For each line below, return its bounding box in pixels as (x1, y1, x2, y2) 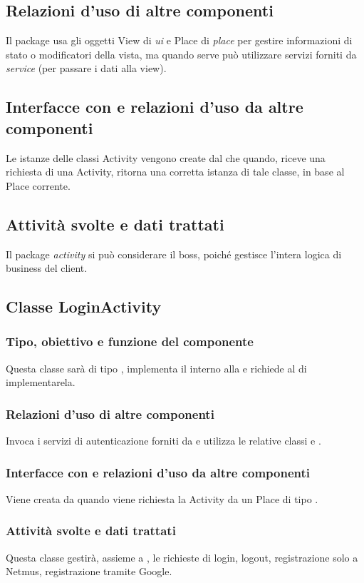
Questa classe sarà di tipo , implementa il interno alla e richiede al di (6, 360, 307, 375)
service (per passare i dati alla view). (6, 61, 167, 76)
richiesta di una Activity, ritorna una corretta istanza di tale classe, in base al (6, 164, 345, 179)
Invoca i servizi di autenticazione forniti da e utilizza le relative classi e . (6, 433, 321, 448)
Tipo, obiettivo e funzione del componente (6, 333, 254, 350)
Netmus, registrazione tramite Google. (6, 564, 172, 579)
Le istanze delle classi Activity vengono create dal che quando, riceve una (6, 150, 326, 165)
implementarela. (6, 375, 76, 390)
